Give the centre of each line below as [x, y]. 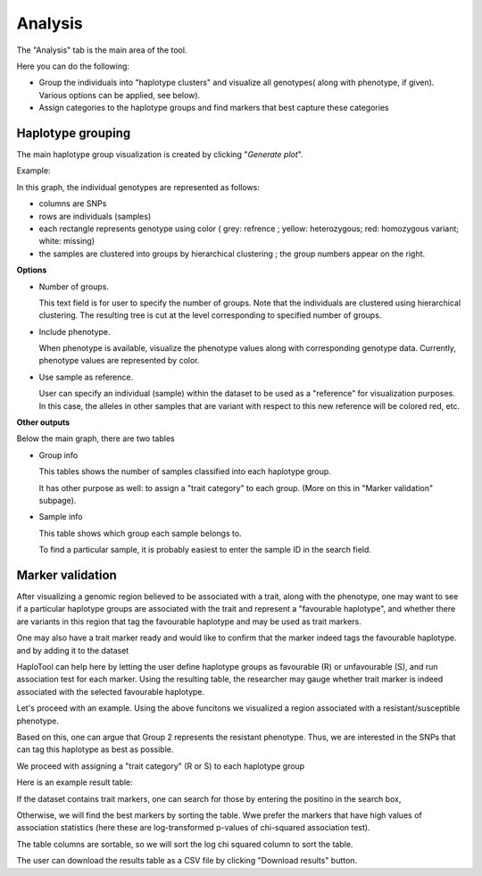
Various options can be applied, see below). [120, 95]
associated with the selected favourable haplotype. [111, 691]
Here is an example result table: [75, 782]
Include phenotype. [75, 331]
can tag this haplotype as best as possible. [95, 749]
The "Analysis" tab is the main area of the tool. [102, 50]
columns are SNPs [73, 204]
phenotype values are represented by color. [119, 361]
